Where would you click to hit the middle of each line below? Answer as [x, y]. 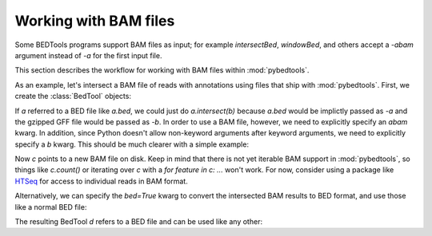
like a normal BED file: [51, 206]
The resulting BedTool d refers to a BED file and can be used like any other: [139, 222]
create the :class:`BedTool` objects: [73, 96]
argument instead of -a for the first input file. [88, 55]
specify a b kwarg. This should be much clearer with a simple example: [132, 144]
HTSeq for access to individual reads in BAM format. [101, 181]
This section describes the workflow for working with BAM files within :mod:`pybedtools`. [162, 70]
